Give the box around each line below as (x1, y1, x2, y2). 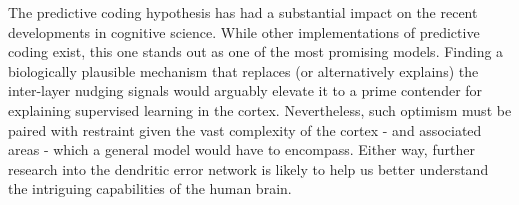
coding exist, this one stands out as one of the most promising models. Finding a (8, 41, 504, 62)
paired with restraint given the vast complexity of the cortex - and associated (8, 119, 482, 140)
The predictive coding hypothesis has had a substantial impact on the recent (8, 2, 478, 22)
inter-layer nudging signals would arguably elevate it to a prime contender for (8, 80, 483, 101)
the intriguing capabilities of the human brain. (8, 178, 292, 199)
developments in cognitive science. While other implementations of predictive (8, 21, 480, 42)
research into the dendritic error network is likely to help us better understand (8, 158, 489, 179)
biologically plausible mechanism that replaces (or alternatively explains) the (8, 60, 479, 81)
